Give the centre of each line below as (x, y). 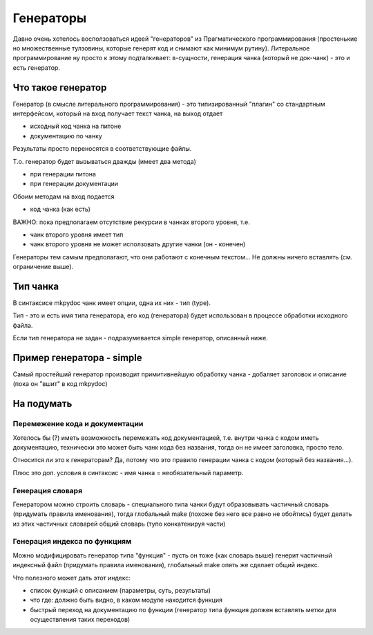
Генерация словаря (48, 490)
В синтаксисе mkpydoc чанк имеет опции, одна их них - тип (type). (112, 303)
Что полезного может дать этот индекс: (72, 578)
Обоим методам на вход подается (64, 196)
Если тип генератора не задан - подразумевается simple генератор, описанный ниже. (141, 338)
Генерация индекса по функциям (72, 542)
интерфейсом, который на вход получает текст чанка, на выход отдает (118, 113)
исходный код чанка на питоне (76, 126)
